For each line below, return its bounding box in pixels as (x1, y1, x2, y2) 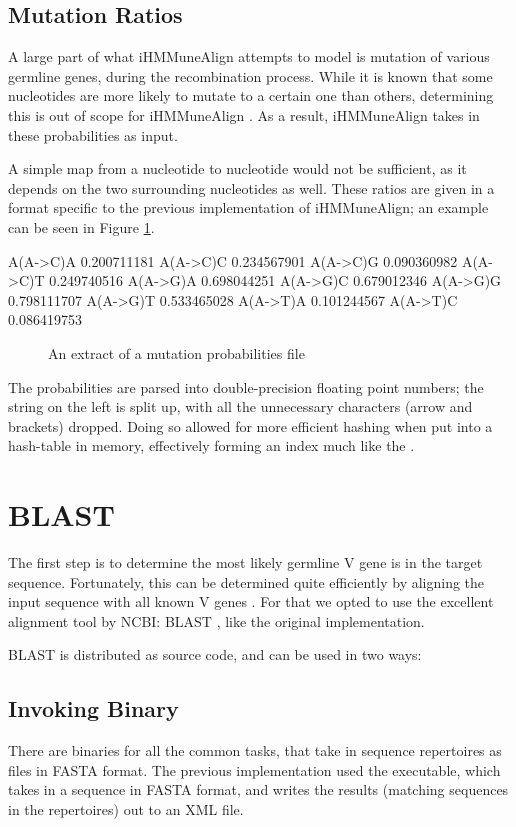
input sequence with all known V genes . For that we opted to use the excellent (8, 591, 494, 612)
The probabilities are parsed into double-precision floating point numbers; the (8, 376, 484, 397)
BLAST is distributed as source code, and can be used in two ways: (8, 644, 422, 665)
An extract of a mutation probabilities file (48, 342, 305, 363)
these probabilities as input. (8, 124, 178, 145)
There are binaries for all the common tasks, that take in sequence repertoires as (8, 740, 502, 761)
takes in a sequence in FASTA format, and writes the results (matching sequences (8, 779, 509, 800)
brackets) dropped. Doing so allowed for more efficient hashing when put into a (8, 415, 493, 436)
